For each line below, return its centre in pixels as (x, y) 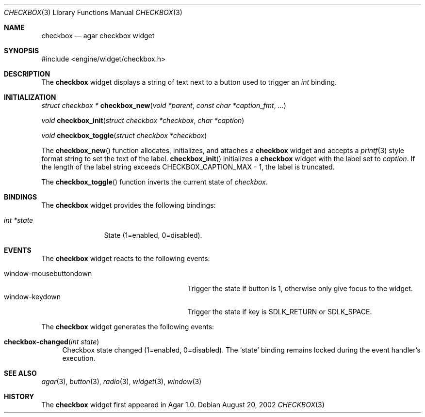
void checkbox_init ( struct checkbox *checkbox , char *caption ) (143, 120)
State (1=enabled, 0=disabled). (153, 235)
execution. (79, 358)
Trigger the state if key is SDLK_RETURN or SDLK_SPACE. (280, 312)
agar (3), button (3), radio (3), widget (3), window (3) (122, 381)
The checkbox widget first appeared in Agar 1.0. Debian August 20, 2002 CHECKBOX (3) (183, 405)
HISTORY (19, 396)
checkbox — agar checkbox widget (98, 36)
